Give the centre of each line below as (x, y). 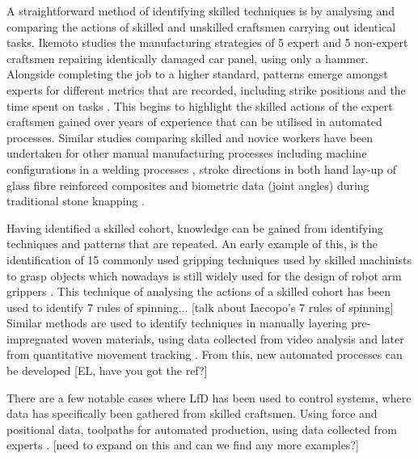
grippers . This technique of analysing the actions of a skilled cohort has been (199, 291)
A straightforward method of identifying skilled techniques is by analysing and (201, 11)
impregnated (38, 338)
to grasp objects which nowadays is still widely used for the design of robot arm (204, 275)
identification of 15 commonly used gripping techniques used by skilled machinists (209, 259)
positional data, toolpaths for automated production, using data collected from (202, 429)
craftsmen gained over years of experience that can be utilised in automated (194, 122)
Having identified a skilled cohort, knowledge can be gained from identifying (195, 227)
